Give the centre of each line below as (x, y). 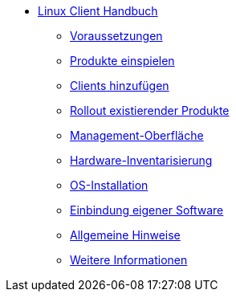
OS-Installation (109, 185)
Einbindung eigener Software (147, 210)
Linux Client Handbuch (98, 11)
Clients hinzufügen (120, 86)
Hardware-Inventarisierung (141, 160)
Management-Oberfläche (137, 135)
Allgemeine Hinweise (125, 235)
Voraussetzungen (116, 36)
